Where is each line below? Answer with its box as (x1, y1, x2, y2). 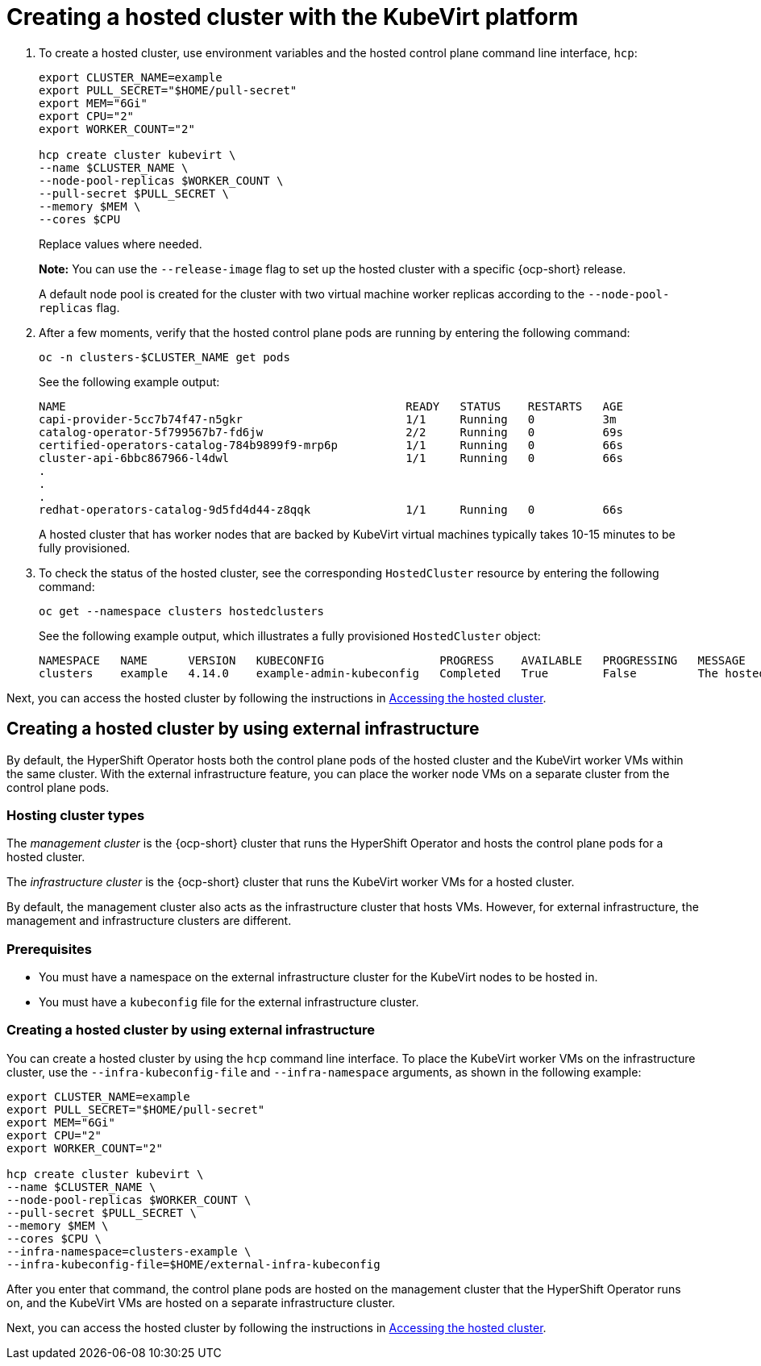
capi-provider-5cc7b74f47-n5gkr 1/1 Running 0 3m (39, 412, 617, 426)
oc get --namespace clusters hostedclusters (39, 604, 325, 618)
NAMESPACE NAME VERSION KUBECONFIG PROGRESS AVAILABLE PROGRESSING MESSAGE (39, 653, 746, 667)
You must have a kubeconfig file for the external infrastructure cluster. (39, 995, 419, 1010)
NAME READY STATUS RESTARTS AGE (39, 399, 623, 413)
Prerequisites (6, 940, 92, 957)
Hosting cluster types (6, 806, 145, 823)
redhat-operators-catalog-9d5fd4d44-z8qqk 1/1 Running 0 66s (39, 502, 623, 516)
